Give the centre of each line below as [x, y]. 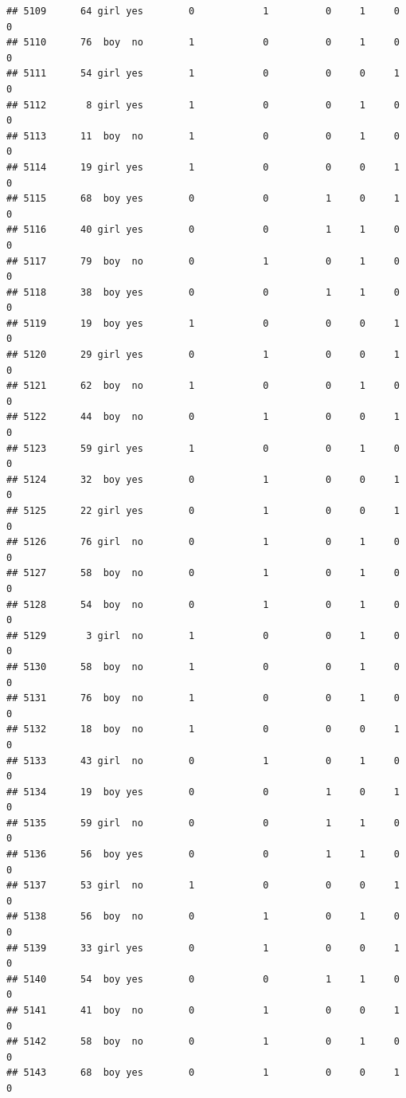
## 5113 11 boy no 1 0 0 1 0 [203, 136]
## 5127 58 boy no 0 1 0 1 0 [203, 573]
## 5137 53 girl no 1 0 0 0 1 [203, 886]
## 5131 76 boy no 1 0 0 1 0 [203, 698]
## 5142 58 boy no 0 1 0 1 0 [203, 1042]
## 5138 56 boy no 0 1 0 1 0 [203, 917]
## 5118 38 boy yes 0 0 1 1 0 [203, 292]
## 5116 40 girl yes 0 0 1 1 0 [203, 230]
